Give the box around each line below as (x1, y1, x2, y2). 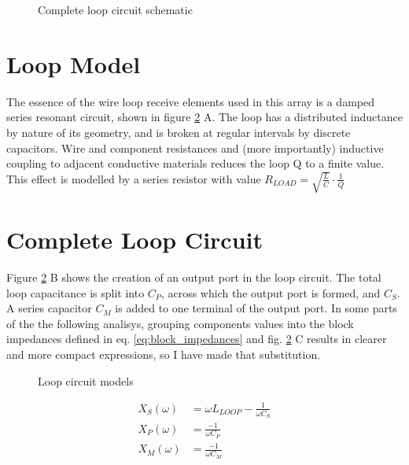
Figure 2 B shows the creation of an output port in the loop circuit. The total (6, 269, 381, 286)
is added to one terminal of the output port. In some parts (115, 300, 397, 316)
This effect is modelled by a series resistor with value (6, 170, 261, 186)
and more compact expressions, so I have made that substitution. (6, 346, 321, 363)
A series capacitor (6, 300, 92, 316)
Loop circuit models (38, 372, 134, 389)
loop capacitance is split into (6, 284, 145, 301)
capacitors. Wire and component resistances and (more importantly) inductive (6, 139, 384, 156)
